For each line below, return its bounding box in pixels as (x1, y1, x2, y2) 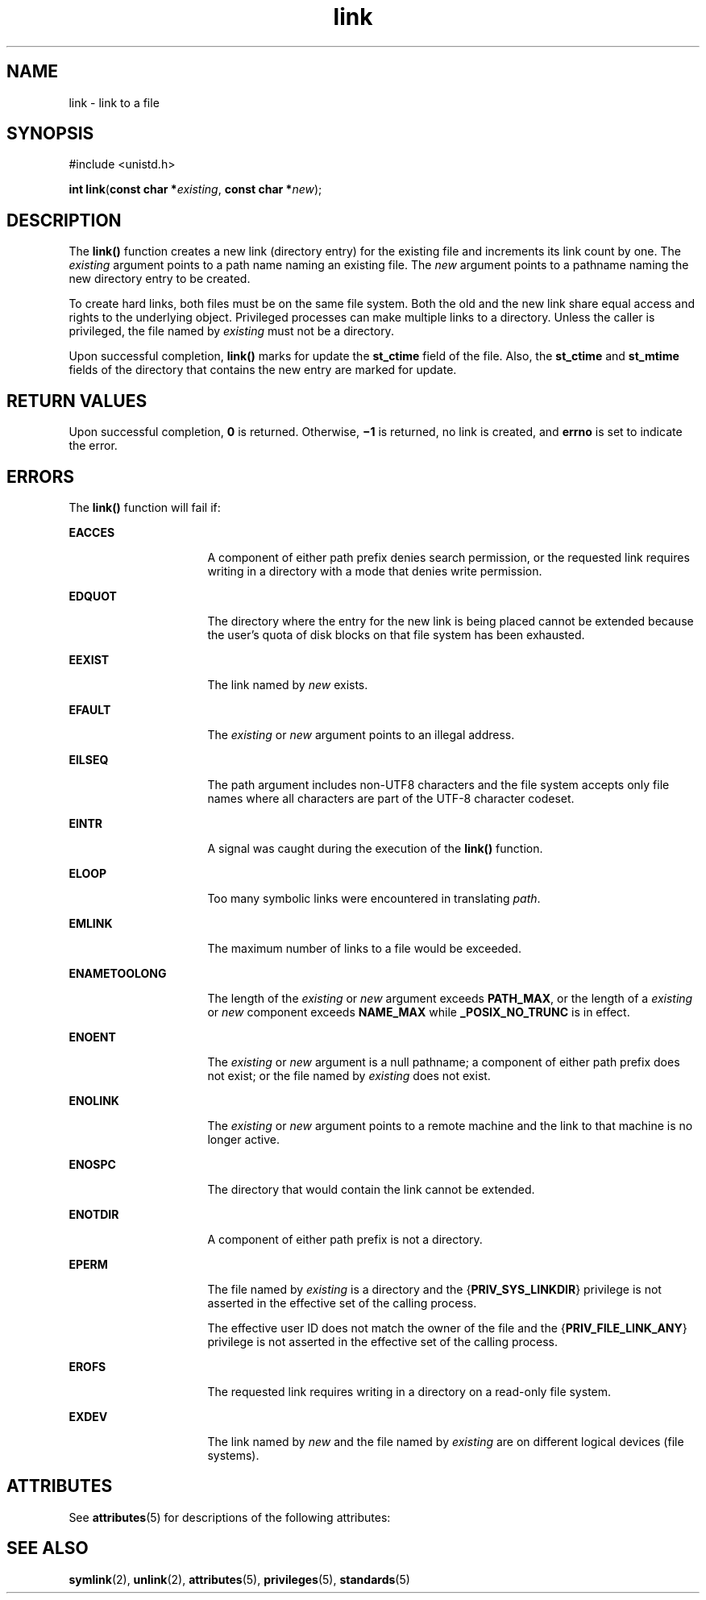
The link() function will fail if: (69, 500, 221, 514)
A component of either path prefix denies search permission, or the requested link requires (207, 550, 690, 564)
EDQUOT (69, 588, 117, 603)
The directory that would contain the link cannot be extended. (207, 1182, 535, 1196)
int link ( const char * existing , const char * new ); (69, 182, 322, 197)
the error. (69, 438, 118, 453)
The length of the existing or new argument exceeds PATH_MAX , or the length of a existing (207, 991, 693, 1005)
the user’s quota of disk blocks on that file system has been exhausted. (207, 627, 585, 642)
